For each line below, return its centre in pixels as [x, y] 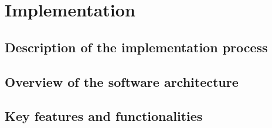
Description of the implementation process [136, 47]
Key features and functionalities [104, 116]
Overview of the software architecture [122, 81]
